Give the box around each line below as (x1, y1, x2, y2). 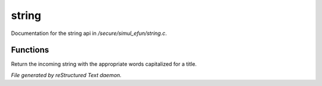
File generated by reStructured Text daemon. (11, 71, 122, 78)
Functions (11, 45, 49, 55)
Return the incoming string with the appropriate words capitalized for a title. (11, 60, 197, 68)
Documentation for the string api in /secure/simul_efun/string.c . (11, 30, 167, 37)
